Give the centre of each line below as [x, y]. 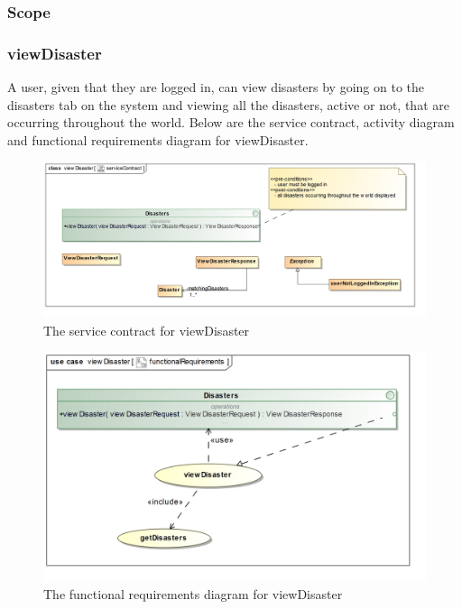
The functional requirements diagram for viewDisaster [193, 594]
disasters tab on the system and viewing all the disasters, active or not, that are [228, 104]
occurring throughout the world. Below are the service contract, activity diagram [231, 122]
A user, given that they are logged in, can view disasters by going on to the [216, 87]
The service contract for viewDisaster [147, 330]
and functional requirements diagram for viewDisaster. [158, 139]
